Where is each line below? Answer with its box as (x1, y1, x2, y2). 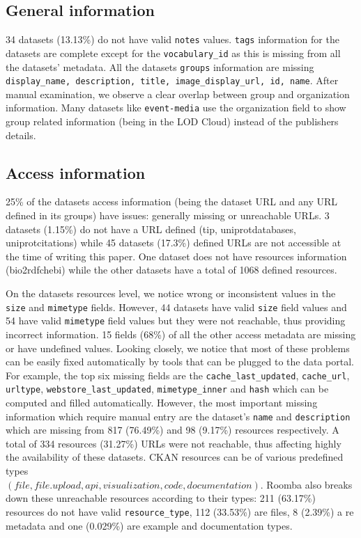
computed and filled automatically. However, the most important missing (6, 395, 318, 410)
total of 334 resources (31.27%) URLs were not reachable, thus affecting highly (6, 436, 341, 450)
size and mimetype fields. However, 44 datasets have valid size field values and (6, 299, 347, 314)
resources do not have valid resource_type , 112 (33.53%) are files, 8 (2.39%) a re (6, 504, 354, 519)
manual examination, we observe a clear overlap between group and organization (6, 86, 350, 101)
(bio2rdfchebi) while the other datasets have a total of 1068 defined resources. (6, 262, 337, 277)
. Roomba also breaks (260, 477, 353, 491)
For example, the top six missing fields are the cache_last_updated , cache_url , (6, 367, 350, 382)
